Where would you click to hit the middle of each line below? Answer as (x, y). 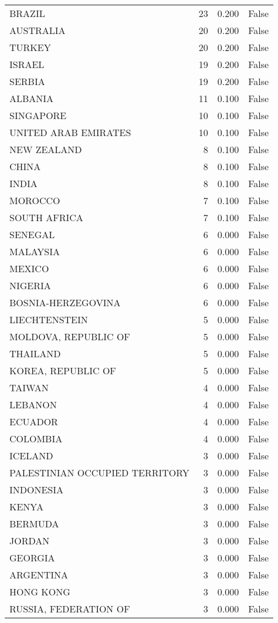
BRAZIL (27, 13)
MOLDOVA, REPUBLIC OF (70, 336)
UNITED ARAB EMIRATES (70, 132)
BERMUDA (34, 524)
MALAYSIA (35, 251)
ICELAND (31, 456)
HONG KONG (40, 592)
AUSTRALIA (38, 30)
